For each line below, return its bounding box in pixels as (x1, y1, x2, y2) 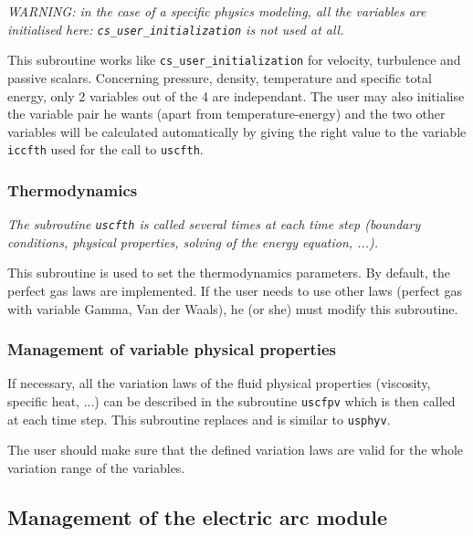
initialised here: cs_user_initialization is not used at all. (7, 19, 344, 38)
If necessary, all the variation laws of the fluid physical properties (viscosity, (7, 373, 431, 393)
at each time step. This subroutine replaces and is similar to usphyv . (7, 409, 391, 428)
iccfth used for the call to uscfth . (7, 140, 204, 159)
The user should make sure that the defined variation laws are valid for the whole (7, 440, 464, 459)
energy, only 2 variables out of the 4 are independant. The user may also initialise (7, 86, 465, 105)
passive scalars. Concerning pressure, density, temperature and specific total (7, 68, 432, 87)
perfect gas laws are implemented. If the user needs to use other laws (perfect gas (7, 281, 463, 300)
